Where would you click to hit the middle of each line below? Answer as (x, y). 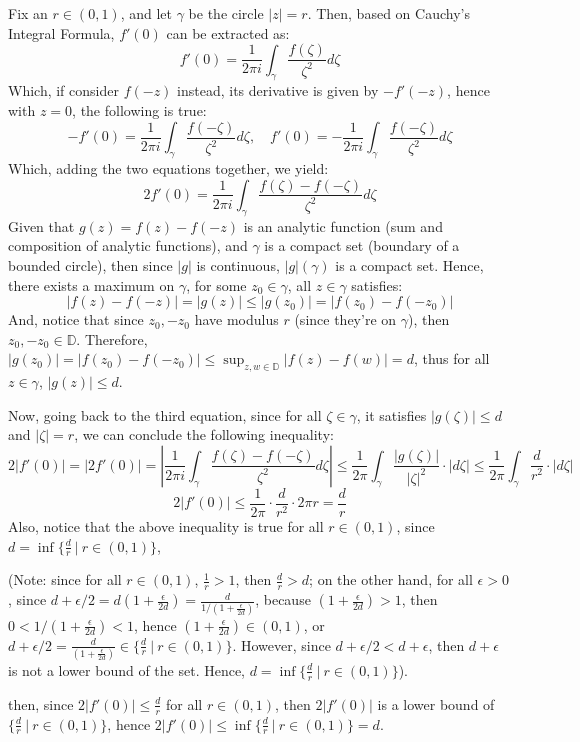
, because (283, 599)
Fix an (28, 13)
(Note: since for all (65, 579)
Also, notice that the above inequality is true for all (166, 525)
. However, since (281, 644)
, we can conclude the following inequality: (204, 434)
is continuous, (238, 264)
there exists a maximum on (91, 284)
